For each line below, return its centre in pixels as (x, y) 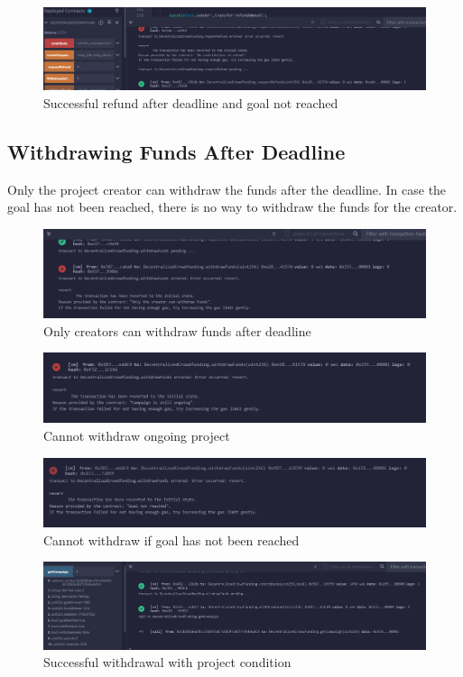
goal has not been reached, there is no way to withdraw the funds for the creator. (232, 207)
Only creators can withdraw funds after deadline (177, 330)
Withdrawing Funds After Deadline (176, 151)
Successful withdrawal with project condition (167, 662)
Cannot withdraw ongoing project (137, 435)
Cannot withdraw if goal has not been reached (171, 540)
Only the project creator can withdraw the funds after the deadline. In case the (227, 189)
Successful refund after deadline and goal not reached (191, 102)
